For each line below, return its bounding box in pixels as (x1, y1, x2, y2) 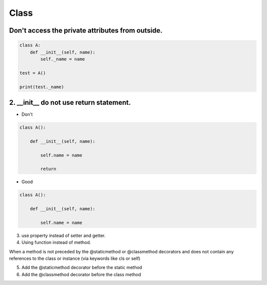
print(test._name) (19, 84, 64, 90)
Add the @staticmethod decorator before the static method (21, 265, 142, 271)
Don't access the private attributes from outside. (9, 26, 163, 35)
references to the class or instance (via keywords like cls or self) (9, 255, 140, 262)
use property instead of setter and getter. (21, 233, 106, 238)
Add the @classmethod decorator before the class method (21, 271, 141, 277)
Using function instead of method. (21, 239, 91, 245)
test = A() (19, 70, 46, 76)
